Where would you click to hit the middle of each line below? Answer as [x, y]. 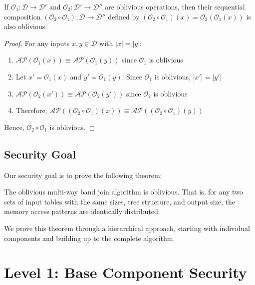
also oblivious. [26, 26]
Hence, [14, 127]
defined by [124, 16]
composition [22, 16]
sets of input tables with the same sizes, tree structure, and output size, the [120, 201]
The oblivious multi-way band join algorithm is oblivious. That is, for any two [124, 192]
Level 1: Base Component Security [126, 272]
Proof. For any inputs [37, 43]
